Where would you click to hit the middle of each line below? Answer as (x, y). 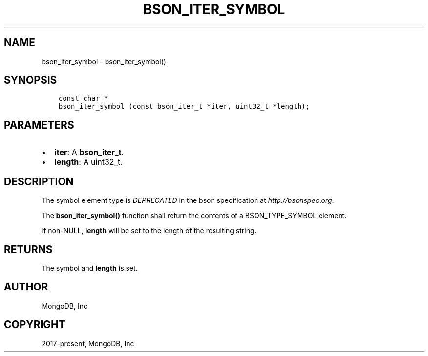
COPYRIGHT (35, 325)
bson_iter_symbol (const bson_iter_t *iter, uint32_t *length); (184, 106)
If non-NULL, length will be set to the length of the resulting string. (149, 231)
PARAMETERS (39, 125)
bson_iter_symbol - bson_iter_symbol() (104, 61)
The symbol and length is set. (90, 268)
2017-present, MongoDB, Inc (88, 343)
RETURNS (28, 249)
